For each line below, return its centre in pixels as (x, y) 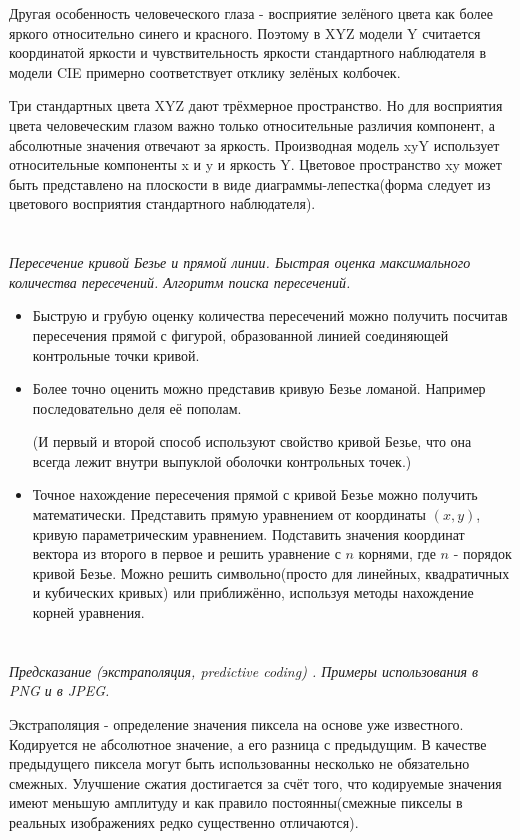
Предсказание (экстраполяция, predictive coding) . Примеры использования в (244, 670)
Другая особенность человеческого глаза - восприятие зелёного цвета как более (251, 13)
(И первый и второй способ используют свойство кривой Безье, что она (252, 441)
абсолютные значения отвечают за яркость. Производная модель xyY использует (254, 144)
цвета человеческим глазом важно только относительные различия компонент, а (252, 124)
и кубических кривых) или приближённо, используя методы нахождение (253, 592)
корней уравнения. (88, 612)
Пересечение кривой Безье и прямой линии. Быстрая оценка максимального (240, 262)
